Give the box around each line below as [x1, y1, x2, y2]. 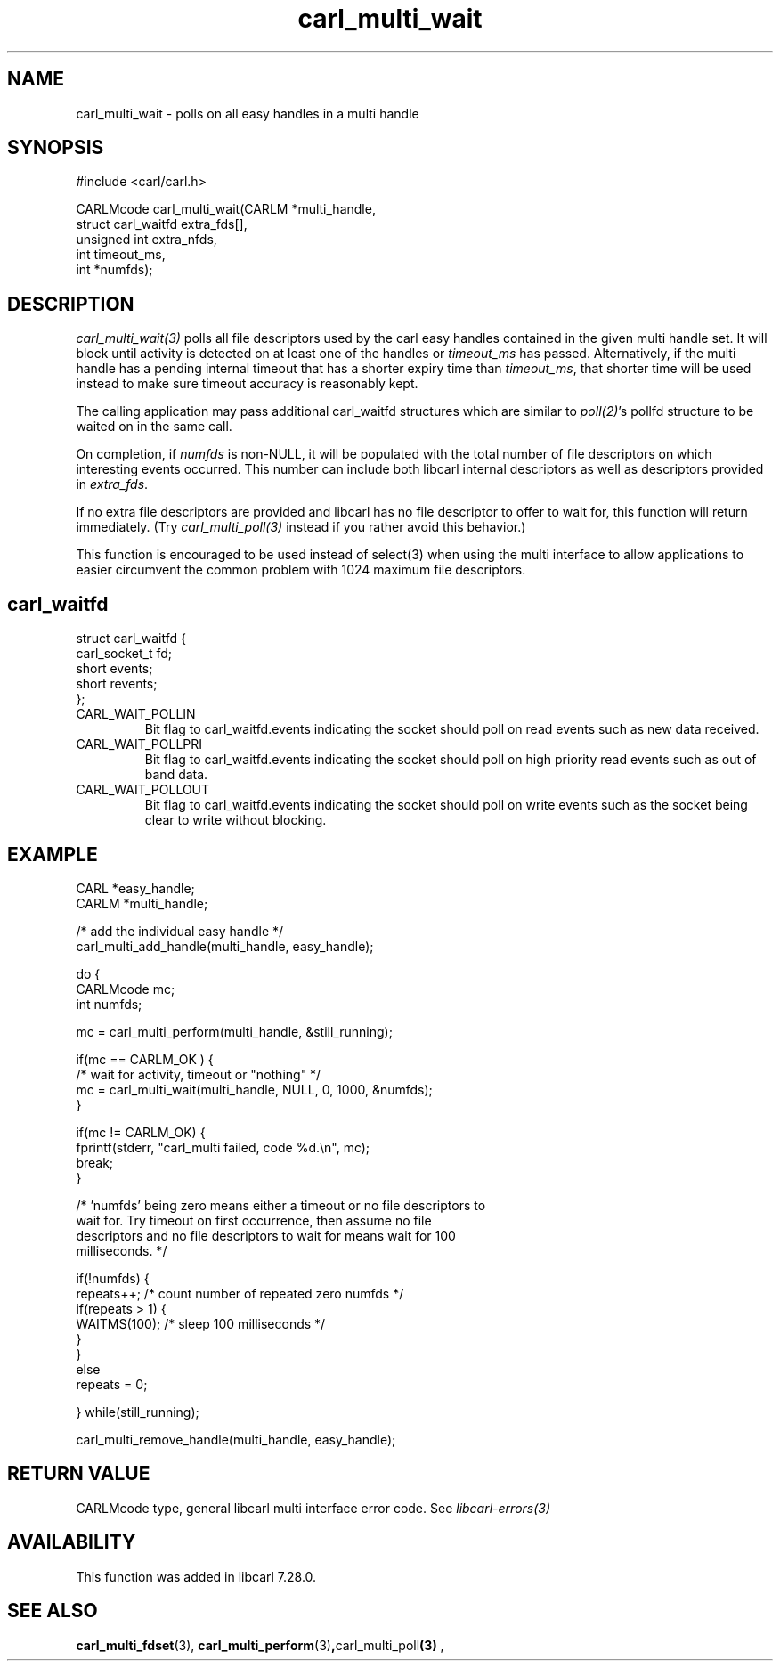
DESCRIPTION [7, 292, 134, 315]
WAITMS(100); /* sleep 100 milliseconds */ [76, 1315, 326, 1331]
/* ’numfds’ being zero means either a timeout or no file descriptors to [76, 1197, 486, 1213]
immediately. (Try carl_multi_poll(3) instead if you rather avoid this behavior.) [76, 519, 526, 535]
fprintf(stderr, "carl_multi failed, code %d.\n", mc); [76, 1139, 370, 1155]
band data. [144, 767, 208, 783]
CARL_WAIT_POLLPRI [76, 736, 203, 753]
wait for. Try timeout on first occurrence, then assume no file [76, 1212, 432, 1228]
